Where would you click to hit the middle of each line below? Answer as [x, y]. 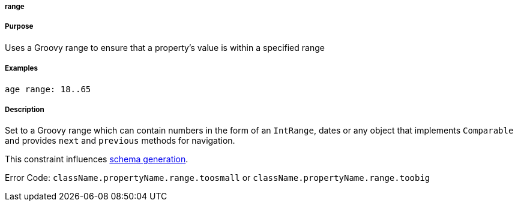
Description [25, 109]
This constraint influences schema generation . [97, 159]
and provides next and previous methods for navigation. [120, 141]
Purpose [19, 27]
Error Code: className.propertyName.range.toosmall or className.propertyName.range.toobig [218, 178]
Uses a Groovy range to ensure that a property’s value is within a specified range [165, 47]
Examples [21, 69]
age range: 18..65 [48, 89]
